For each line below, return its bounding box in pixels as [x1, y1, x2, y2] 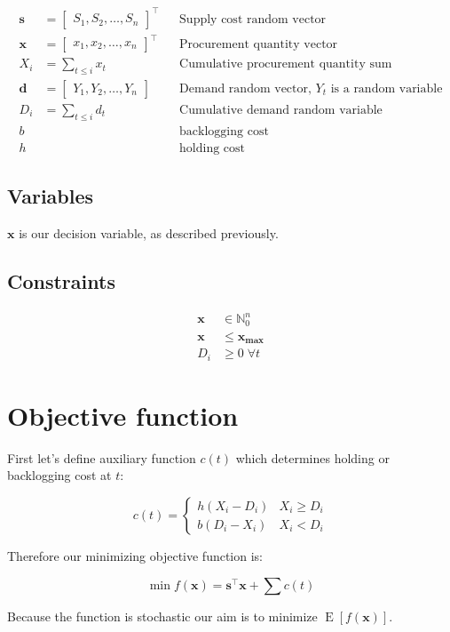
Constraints [7, 268, 115, 294]
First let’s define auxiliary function [7, 448, 196, 467]
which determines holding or [235, 448, 390, 467]
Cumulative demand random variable [179, 103, 383, 116]
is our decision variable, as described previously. [19, 224, 279, 243]
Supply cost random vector [179, 12, 327, 26]
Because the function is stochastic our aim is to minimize [7, 606, 318, 625]
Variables [7, 182, 94, 210]
